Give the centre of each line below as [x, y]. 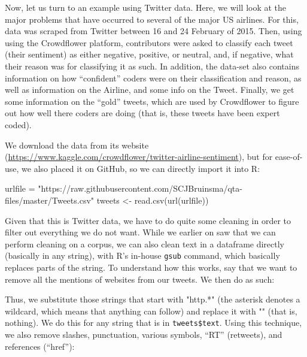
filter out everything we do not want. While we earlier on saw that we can [140, 232]
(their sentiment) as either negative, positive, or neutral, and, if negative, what [149, 54]
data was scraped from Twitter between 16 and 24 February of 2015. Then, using [153, 31]
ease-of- [289, 157]
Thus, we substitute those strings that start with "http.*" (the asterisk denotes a [153, 299]
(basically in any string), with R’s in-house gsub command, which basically [142, 255]
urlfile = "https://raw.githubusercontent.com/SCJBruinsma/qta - [124, 188]
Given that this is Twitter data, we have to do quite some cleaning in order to [148, 220]
